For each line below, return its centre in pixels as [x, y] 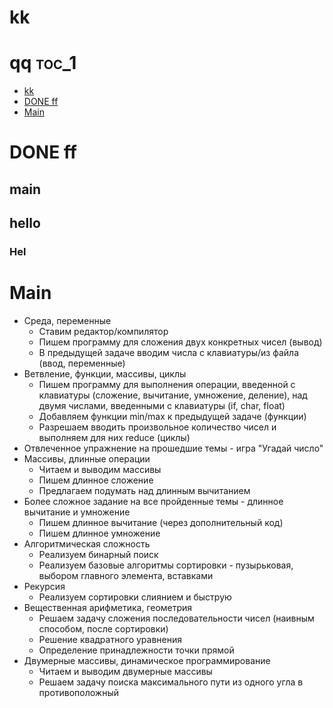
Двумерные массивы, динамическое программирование [147, 660]
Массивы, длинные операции [87, 458]
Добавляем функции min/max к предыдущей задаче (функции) [172, 416]
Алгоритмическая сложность [87, 543]
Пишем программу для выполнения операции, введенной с [167, 384]
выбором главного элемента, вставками [126, 575]
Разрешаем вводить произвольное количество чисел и [157, 427]
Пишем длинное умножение [99, 533]
